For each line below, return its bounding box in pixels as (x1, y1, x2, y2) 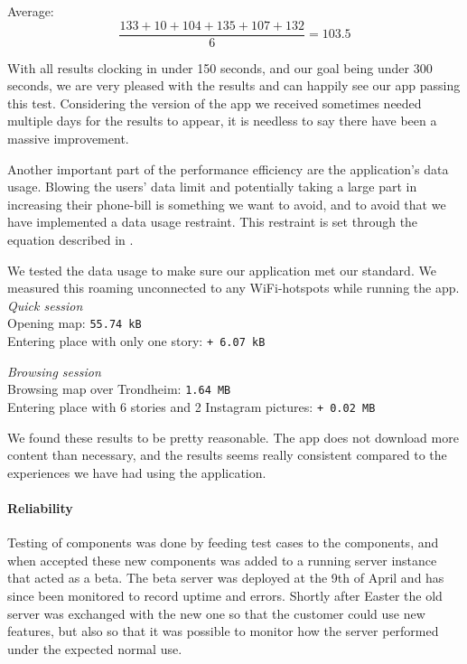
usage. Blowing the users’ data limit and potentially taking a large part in (7, 177, 417, 196)
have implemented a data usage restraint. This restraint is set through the (7, 212, 418, 231)
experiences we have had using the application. (7, 463, 266, 482)
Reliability (7, 498, 73, 517)
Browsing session (7, 361, 101, 380)
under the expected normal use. (7, 639, 182, 658)
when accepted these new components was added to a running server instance (7, 550, 437, 569)
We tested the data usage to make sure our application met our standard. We (7, 260, 436, 279)
